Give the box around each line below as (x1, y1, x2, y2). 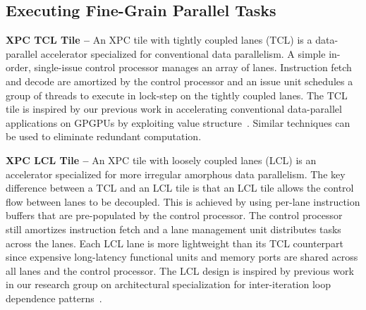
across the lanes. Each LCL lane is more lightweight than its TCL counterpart (6, 235, 343, 250)
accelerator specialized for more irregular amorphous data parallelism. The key (6, 166, 346, 181)
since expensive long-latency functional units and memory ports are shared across (6, 249, 358, 264)
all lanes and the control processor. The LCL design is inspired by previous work (6, 263, 354, 278)
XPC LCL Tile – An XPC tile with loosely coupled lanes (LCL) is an (6, 152, 317, 167)
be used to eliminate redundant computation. (6, 129, 202, 144)
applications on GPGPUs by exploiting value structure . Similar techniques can (6, 115, 350, 130)
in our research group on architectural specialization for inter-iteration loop (6, 277, 331, 292)
